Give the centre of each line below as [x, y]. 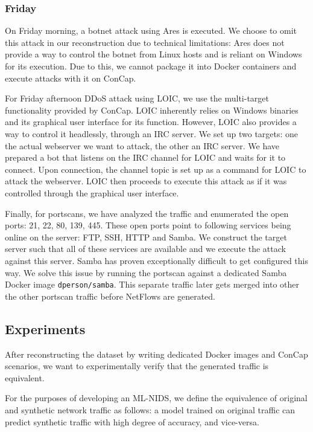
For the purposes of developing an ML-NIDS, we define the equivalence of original [156, 398]
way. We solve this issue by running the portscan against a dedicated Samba [146, 272]
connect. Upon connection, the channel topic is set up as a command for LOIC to [156, 169]
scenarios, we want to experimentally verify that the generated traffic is [137, 366]
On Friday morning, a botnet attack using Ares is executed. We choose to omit [151, 31]
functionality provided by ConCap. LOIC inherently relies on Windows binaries [152, 110]
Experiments [45, 328]
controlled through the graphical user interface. [92, 192]
